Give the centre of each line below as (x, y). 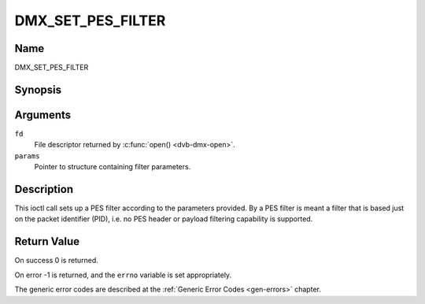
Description (44, 189)
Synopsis (38, 89)
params (27, 156)
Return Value (47, 241)
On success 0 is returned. (56, 261)
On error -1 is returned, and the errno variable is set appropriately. (123, 275)
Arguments (43, 115)
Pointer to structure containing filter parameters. (113, 167)
